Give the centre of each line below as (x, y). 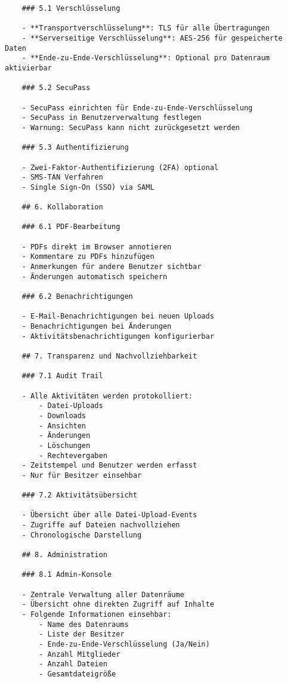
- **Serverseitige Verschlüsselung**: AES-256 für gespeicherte (152, 38)
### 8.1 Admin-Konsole (67, 575)
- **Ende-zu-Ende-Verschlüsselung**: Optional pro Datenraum (146, 58)
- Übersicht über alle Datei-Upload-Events (109, 515)
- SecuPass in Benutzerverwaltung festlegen (112, 118)
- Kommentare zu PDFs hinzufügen (88, 257)
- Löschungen (65, 445)
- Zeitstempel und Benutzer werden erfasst (109, 466)
